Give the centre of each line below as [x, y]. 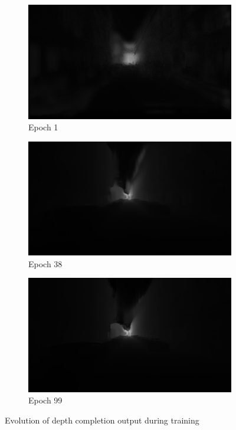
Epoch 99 [45, 400]
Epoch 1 [43, 127]
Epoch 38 [45, 263]
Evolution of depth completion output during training [102, 420]
